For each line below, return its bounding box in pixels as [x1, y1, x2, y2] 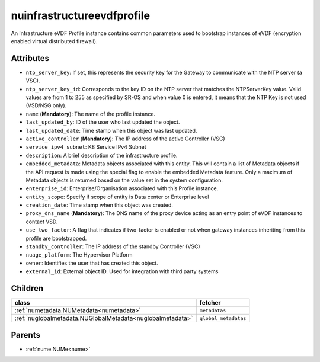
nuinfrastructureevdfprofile [11, 9, 151, 22]
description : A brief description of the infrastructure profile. [25, 152, 178, 159]
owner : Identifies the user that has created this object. [25, 260, 158, 267]
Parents [11, 329, 41, 340]
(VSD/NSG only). [25, 102, 67, 109]
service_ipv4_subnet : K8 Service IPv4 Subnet [25, 143, 146, 150]
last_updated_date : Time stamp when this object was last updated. [25, 127, 197, 134]
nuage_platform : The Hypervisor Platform [25, 251, 133, 258]
